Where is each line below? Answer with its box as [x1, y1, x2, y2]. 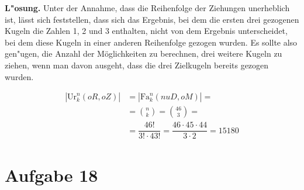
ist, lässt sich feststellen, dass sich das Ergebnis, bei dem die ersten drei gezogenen [5, 13, 299, 25]
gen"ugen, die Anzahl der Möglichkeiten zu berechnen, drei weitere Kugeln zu [5, 47, 282, 60]
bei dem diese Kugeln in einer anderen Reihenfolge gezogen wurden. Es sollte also [5, 36, 298, 48]
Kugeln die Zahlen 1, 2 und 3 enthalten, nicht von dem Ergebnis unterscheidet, [5, 25, 288, 37]
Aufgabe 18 [5, 163, 98, 186]
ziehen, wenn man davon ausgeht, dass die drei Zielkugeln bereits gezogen [5, 58, 269, 71]
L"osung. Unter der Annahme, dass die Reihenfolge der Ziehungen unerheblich [5, 2, 290, 13]
